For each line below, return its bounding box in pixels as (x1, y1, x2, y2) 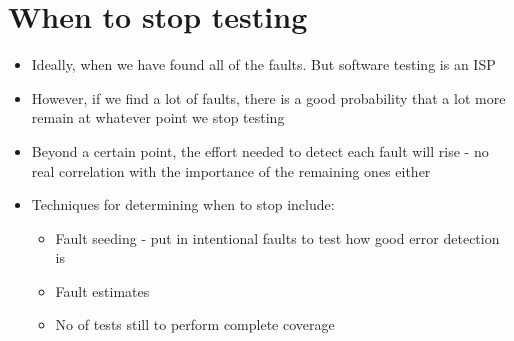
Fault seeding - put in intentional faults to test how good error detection (55, 227, 500, 248)
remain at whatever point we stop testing (31, 107, 285, 128)
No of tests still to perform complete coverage (55, 314, 335, 335)
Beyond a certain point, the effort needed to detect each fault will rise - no (31, 140, 489, 161)
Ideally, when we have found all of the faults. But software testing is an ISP (31, 54, 496, 75)
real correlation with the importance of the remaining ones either (31, 160, 431, 181)
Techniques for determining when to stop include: (31, 194, 335, 215)
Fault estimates (55, 280, 150, 301)
